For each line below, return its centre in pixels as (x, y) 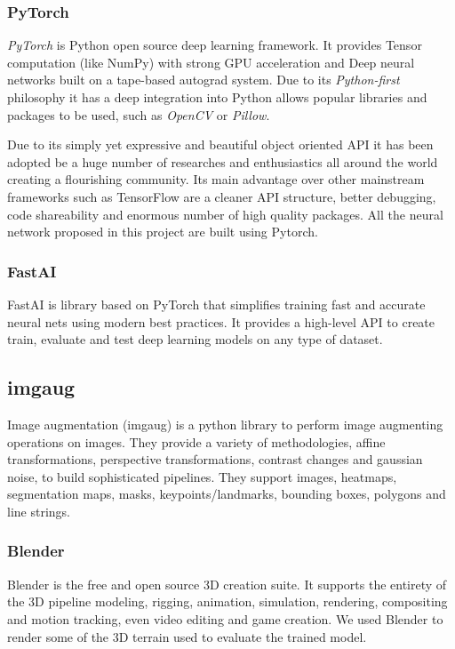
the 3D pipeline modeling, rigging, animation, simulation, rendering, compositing (227, 601)
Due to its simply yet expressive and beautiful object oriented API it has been (220, 144)
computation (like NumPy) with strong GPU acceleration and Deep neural (211, 62)
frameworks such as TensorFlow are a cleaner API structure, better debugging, (222, 196)
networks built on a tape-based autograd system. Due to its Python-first (204, 80)
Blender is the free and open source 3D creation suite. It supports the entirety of (227, 584)
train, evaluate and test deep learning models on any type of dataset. (195, 339)
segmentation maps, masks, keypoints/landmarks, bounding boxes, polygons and (227, 494)
